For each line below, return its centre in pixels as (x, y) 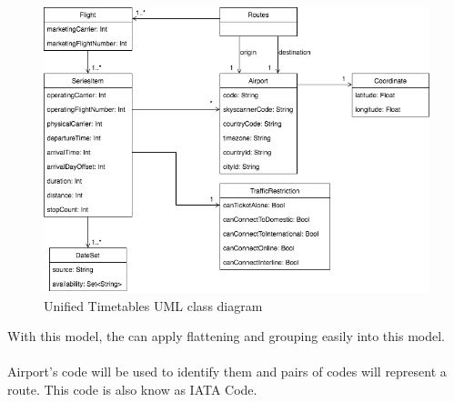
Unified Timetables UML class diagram (153, 305)
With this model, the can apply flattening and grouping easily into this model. (226, 336)
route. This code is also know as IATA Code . (132, 389)
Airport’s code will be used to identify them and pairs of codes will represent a (227, 372)
